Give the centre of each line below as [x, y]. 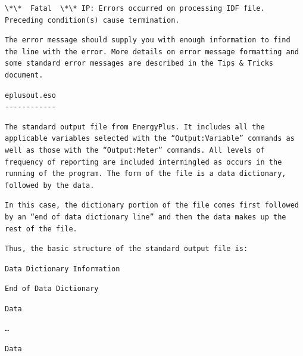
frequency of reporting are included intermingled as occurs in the [143, 162]
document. [24, 75]
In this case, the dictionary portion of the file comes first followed [152, 205]
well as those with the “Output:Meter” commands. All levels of [135, 150]
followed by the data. [50, 185]
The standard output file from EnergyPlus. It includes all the [135, 127]
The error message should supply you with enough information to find [148, 40]
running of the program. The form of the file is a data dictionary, [146, 174]
